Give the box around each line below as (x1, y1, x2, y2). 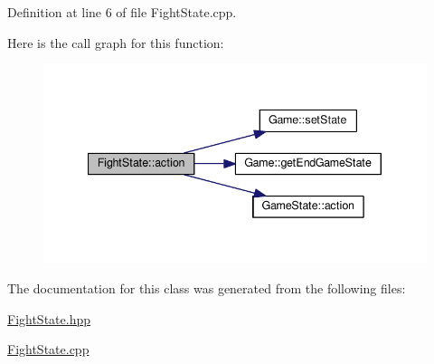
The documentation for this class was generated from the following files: (7, 279, 406, 298)
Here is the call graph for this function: (7, 33, 224, 52)
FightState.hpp (7, 309, 91, 328)
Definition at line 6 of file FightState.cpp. (7, 3, 237, 21)
